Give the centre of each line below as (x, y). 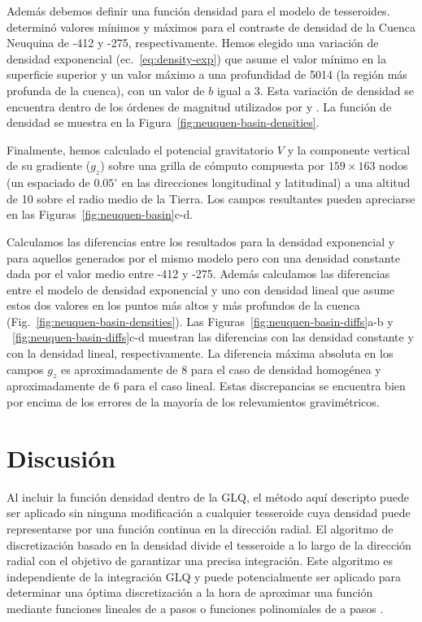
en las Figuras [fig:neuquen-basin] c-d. (100, 214)
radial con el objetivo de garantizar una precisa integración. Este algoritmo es (200, 561)
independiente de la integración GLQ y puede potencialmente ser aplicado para (204, 576)
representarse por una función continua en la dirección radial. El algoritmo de (200, 528)
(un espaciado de (48, 183)
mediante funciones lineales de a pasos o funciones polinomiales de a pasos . (195, 608)
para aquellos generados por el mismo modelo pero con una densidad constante (203, 257)
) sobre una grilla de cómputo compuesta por (213, 165)
